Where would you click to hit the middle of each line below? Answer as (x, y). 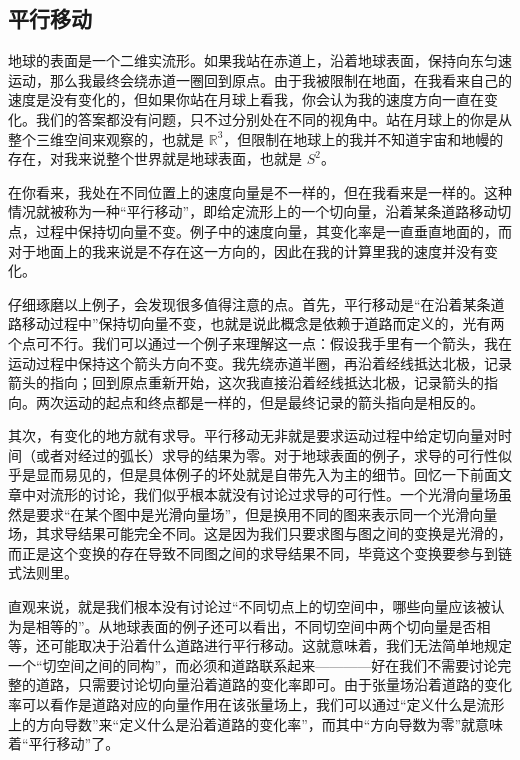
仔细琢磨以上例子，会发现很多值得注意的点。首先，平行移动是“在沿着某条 (249, 303)
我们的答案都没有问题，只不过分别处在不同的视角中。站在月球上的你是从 (273, 118)
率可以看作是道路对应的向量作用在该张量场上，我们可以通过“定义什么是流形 (256, 704)
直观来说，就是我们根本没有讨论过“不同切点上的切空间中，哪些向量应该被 (249, 606)
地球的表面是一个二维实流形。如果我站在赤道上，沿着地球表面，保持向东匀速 (260, 60)
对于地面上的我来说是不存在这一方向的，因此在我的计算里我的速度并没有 (246, 250)
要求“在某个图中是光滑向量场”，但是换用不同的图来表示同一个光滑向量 (266, 513)
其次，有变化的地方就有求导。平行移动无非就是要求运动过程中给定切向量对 (253, 435)
